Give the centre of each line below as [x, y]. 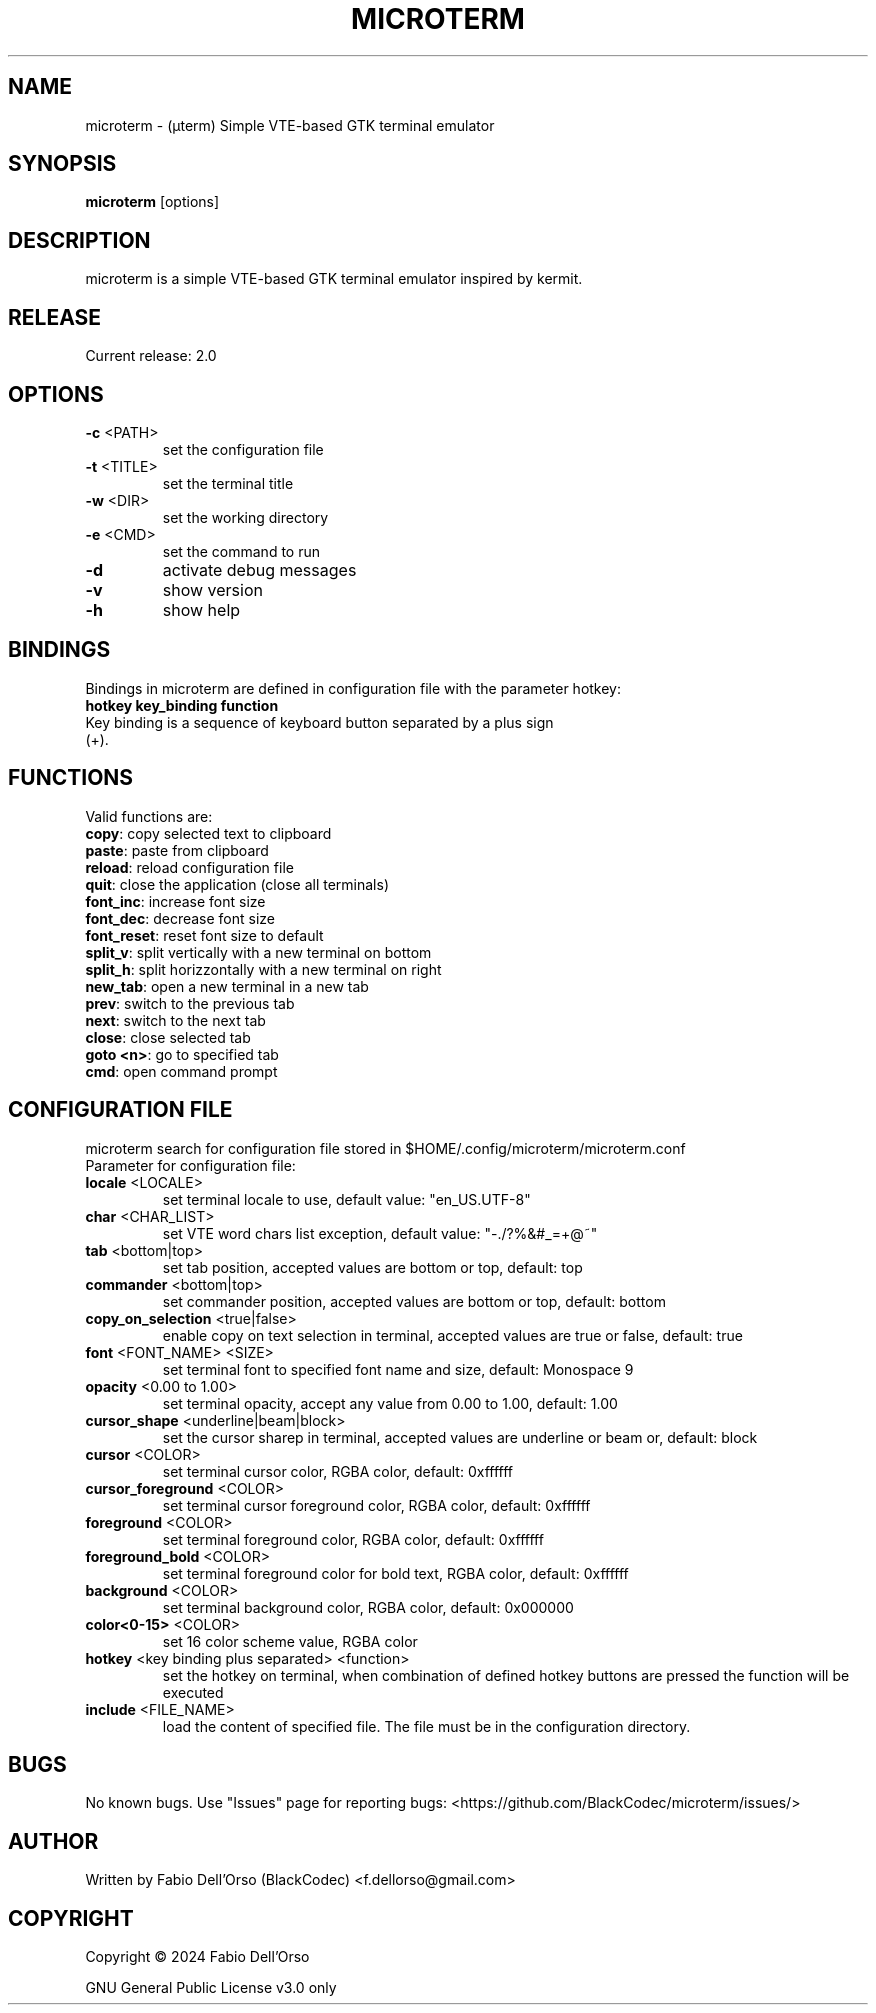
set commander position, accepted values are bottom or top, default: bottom [414, 1301]
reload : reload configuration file [189, 867]
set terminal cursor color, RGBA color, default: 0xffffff [338, 1471]
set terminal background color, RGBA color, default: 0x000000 [368, 1607]
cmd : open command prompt [181, 1071]
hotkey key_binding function [182, 705]
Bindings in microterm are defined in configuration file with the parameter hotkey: [353, 688]
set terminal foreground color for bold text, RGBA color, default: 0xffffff [395, 1573]
